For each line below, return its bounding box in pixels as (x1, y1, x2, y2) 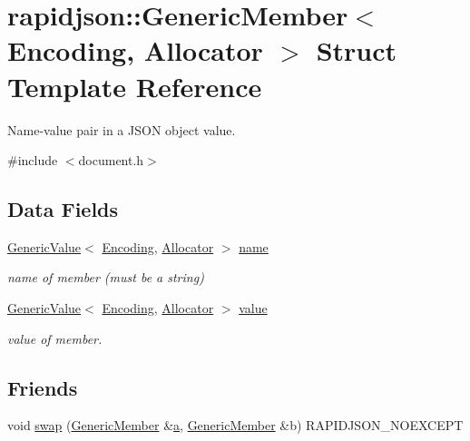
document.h (78, 151, 144, 170)
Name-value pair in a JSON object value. (7, 120, 236, 139)
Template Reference (7, 67, 262, 104)
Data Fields (7, 195, 119, 223)
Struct (316, 32, 397, 69)
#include (7, 151, 58, 170)
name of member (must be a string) (7, 268, 204, 287)
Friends (7, 373, 78, 401)
